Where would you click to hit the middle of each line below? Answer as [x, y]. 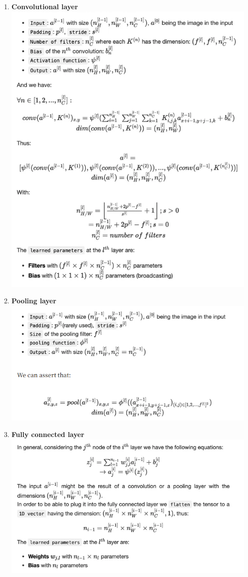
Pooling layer [34, 300]
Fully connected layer [48, 434]
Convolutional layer [45, 6]
